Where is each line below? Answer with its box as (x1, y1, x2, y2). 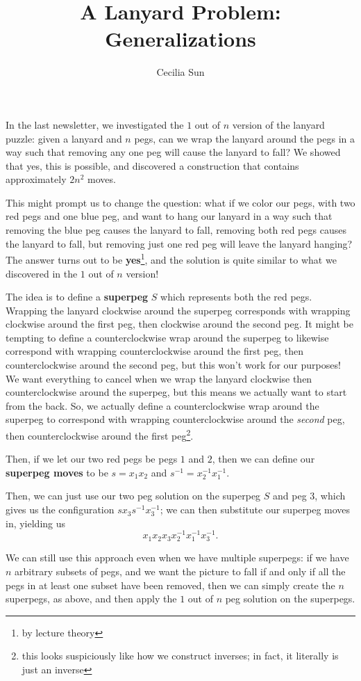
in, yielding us (6, 515, 66, 530)
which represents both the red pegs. (160, 289, 312, 304)
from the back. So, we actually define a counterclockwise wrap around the (6, 398, 319, 412)
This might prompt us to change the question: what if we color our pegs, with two (6, 195, 355, 209)
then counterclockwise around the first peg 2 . (6, 426, 194, 442)
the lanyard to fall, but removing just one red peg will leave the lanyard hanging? (6, 236, 353, 250)
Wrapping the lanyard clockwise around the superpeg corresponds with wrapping (6, 303, 351, 317)
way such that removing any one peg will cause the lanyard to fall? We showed (6, 145, 341, 159)
